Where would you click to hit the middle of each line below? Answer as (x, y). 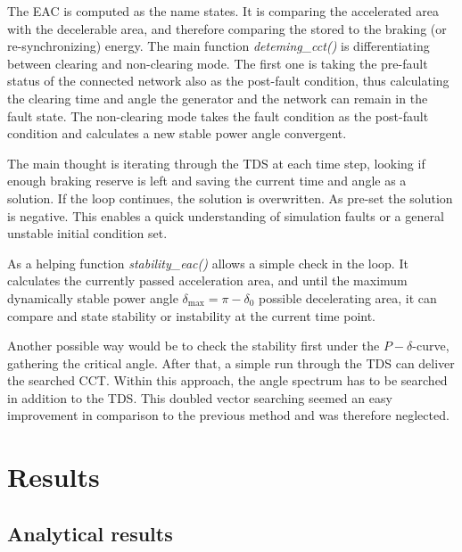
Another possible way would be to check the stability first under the (194, 346)
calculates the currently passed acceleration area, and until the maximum (207, 280)
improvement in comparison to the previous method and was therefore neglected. (228, 415)
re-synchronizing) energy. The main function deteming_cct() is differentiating (219, 46)
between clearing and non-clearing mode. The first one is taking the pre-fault (218, 63)
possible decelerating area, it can (348, 297)
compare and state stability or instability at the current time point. (192, 315)
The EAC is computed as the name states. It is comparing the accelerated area (223, 11)
